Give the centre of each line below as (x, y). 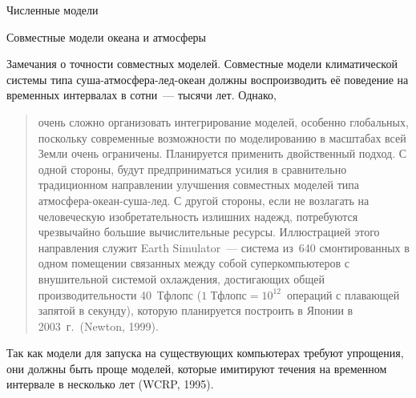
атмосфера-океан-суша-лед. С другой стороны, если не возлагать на (204, 200)
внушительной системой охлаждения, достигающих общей (181, 278)
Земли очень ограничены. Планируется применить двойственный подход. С (222, 153)
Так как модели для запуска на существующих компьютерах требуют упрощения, (205, 353)
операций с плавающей (343, 294)
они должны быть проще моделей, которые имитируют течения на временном (197, 368)
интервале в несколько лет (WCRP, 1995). (110, 384)
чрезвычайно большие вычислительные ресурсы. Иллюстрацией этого (209, 232)
